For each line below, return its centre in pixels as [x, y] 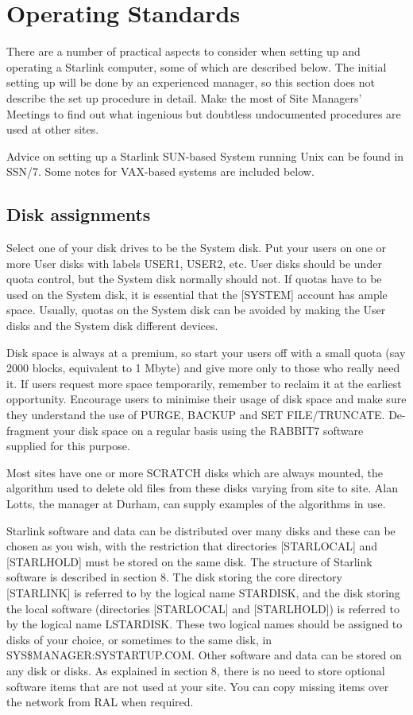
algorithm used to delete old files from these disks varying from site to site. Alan [202, 488]
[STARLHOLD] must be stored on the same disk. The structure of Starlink [189, 561]
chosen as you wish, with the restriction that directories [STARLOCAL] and [192, 546]
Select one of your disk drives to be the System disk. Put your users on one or [197, 248]
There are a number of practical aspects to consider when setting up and [183, 51]
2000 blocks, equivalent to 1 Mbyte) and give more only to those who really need [203, 368]
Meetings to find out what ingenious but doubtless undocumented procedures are [204, 113]
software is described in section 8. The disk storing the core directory [174, 577]
